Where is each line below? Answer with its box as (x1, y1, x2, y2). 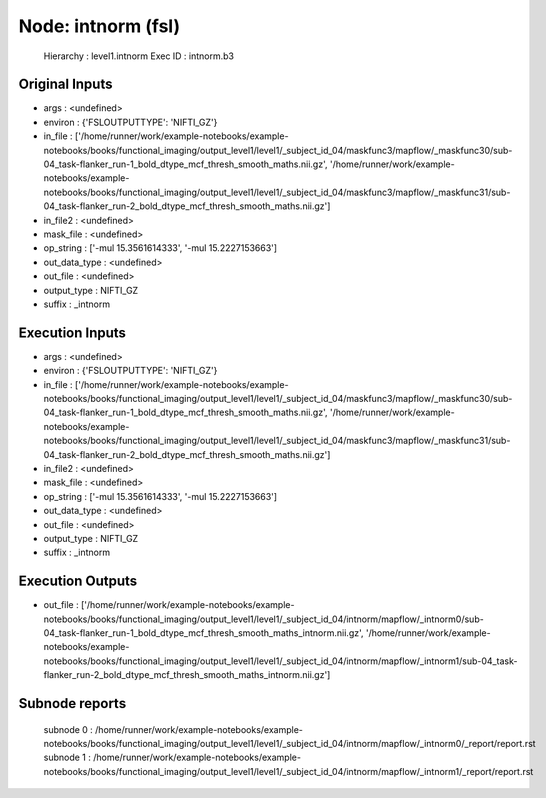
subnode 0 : (43, 723, 94, 735)
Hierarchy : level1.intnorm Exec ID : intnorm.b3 (43, 50, 235, 62)
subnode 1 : (43, 751, 92, 764)
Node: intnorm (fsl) (18, 15, 181, 37)
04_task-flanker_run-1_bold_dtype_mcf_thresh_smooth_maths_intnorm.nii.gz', (43, 626, 364, 639)
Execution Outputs (18, 573, 138, 590)
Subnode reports (18, 695, 127, 712)
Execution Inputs (18, 324, 127, 341)
